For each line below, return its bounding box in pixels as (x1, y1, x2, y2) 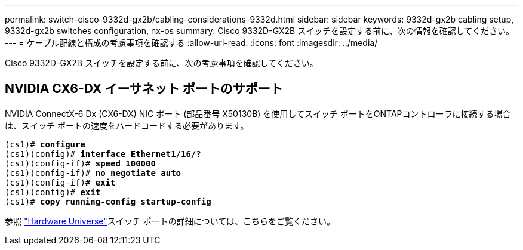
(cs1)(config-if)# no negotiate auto (5, 168, 181, 178)
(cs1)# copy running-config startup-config (5, 196, 211, 206)
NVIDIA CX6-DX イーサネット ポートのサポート (5, 81, 283, 97)
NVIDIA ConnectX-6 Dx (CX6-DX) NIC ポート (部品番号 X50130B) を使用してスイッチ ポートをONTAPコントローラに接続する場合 (5, 108, 511, 119)
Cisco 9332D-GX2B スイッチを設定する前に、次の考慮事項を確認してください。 (5, 58, 318, 68)
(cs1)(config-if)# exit (5, 177, 116, 187)
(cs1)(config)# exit (5, 187, 101, 197)
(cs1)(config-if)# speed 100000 (5, 158, 156, 168)
